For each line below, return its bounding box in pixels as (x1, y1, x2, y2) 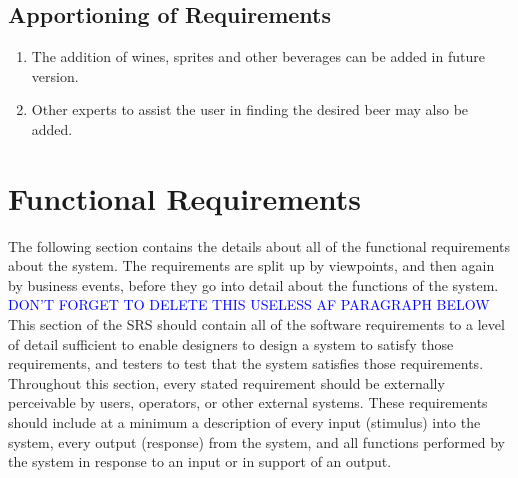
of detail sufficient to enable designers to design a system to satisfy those (8, 333, 454, 354)
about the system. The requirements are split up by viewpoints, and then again (8, 255, 495, 276)
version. (31, 65, 79, 86)
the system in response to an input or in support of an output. (8, 451, 392, 472)
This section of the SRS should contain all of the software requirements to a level (8, 314, 505, 335)
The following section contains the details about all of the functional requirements (8, 235, 511, 256)
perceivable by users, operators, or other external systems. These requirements (8, 392, 488, 413)
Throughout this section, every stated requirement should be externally (8, 372, 445, 393)
